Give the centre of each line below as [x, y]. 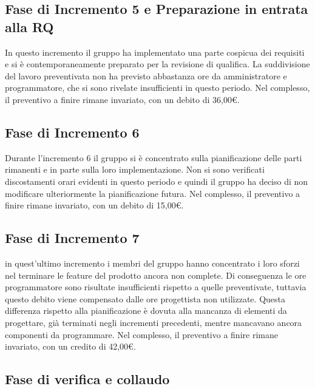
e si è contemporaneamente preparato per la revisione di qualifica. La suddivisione [157, 64]
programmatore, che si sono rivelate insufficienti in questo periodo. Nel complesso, [157, 88]
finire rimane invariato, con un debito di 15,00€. [94, 205]
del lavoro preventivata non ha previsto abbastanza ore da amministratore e [146, 75]
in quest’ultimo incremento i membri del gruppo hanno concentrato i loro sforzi [152, 263]
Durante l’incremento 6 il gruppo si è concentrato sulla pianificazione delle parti [154, 157]
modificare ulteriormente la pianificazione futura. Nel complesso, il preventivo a [153, 193]
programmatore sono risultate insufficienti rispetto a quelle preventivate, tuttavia [156, 287]
